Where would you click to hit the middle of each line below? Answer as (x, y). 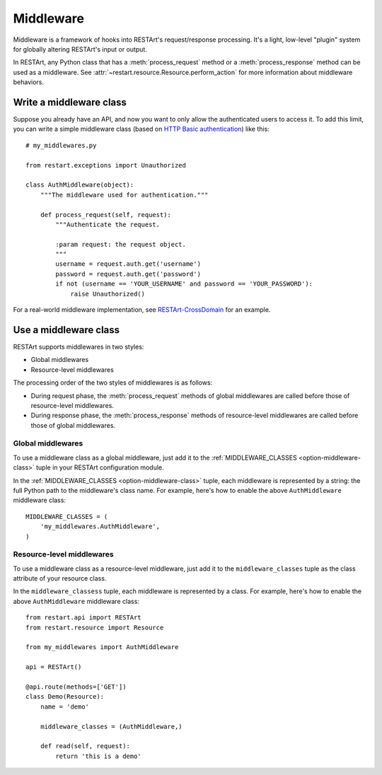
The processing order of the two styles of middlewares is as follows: (113, 383)
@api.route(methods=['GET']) (76, 687)
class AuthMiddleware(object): (80, 185)
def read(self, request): (85, 746)
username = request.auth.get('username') (128, 264)
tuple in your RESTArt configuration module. (100, 467)
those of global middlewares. (73, 425)
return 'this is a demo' (98, 756)
